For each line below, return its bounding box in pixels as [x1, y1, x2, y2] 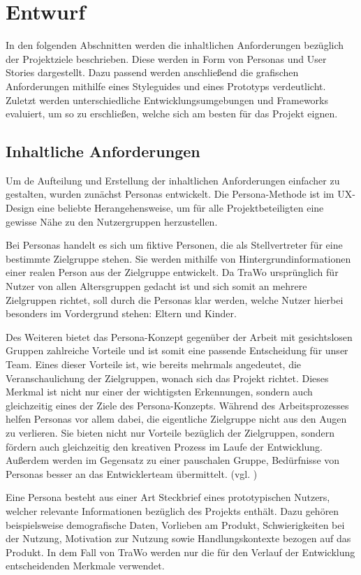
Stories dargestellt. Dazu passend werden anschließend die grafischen [6, 65, 299, 80]
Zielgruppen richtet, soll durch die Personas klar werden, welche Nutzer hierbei [6, 292, 344, 307]
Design [6, 201, 35, 215]
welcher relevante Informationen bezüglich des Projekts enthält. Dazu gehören [6, 503, 339, 518]
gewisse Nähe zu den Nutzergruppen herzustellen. [6, 214, 218, 228]
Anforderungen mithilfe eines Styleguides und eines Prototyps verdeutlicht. [6, 78, 326, 93]
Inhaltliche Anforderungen [6, 140, 200, 162]
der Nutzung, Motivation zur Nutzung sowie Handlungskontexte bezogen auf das [6, 531, 351, 546]
